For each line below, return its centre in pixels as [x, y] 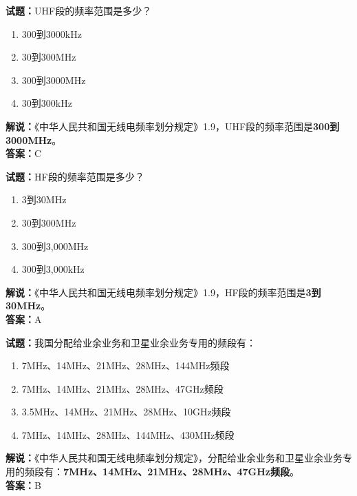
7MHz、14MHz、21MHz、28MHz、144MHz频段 [126, 365]
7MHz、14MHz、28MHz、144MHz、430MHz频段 [128, 434]
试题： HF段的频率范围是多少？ [75, 176]
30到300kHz [47, 103]
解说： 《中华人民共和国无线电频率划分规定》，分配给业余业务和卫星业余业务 [174, 458]
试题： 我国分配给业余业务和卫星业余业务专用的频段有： [131, 342]
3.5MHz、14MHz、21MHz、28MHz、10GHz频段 [126, 412]
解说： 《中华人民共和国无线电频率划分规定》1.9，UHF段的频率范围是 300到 [173, 126]
